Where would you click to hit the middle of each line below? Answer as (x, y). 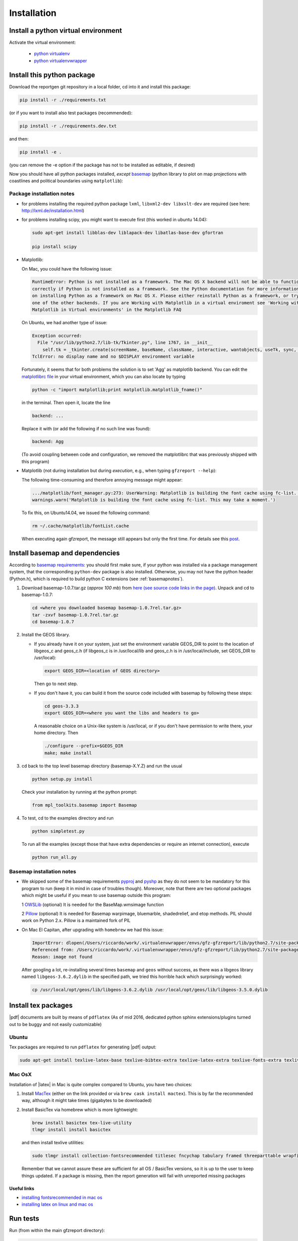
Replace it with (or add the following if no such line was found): (86, 428)
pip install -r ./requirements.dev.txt (68, 126)
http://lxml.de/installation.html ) (53, 210)
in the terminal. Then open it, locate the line (66, 403)
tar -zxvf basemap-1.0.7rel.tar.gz (75, 615)
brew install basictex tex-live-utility (82, 1123)
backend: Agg (48, 442)
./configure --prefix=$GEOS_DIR (84, 746)
